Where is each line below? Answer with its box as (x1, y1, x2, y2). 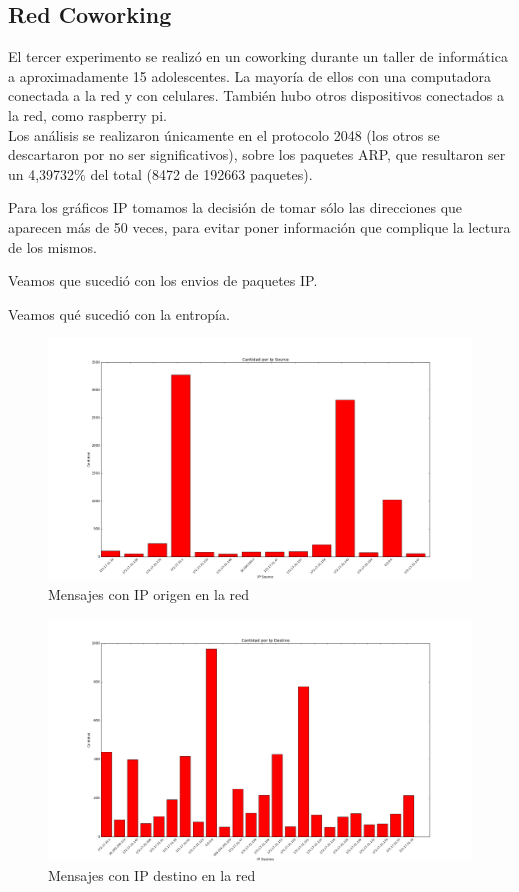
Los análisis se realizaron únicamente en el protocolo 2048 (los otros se (8, 124, 440, 145)
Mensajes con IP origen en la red (48, 584, 250, 605)
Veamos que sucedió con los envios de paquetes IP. (8, 270, 318, 291)
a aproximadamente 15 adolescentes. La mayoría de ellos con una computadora (8, 65, 492, 86)
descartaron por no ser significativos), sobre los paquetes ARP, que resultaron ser (8, 144, 506, 165)
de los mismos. (8, 236, 97, 257)
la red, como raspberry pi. (8, 104, 167, 125)
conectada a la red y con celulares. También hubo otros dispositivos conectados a (8, 85, 504, 106)
